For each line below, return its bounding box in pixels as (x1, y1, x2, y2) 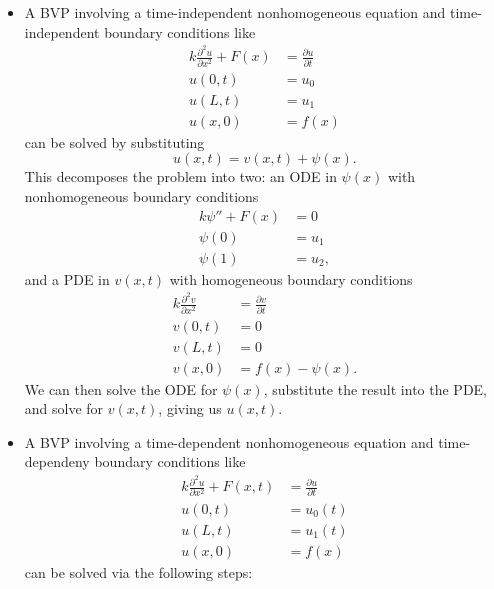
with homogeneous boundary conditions (169, 268, 413, 289)
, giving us (158, 398, 222, 419)
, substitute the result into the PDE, (263, 378, 488, 399)
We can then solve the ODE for (24, 378, 218, 399)
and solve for (24, 398, 104, 419)
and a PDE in (24, 268, 110, 289)
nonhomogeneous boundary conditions (24, 185, 259, 206)
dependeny (24, 451, 90, 472)
